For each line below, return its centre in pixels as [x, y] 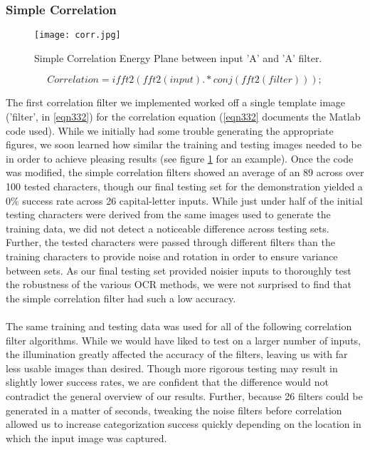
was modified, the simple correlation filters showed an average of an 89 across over [185, 172]
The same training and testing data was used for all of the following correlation [179, 326]
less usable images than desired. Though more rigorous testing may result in [172, 368]
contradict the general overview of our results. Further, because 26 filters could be [184, 395]
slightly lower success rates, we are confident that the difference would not [167, 382]
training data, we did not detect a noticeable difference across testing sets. [168, 228]
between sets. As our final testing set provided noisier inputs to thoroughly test [179, 270]
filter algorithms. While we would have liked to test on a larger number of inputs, [183, 340]
